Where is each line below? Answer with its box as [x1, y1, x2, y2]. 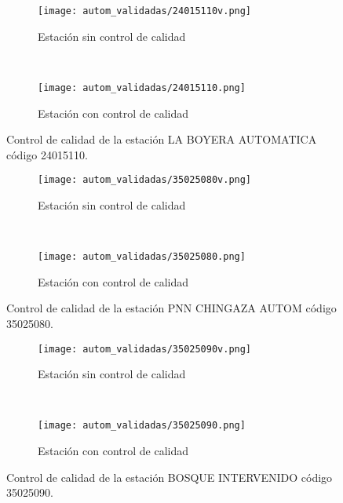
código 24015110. [6, 146, 88, 162]
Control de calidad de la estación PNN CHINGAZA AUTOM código [6, 300, 337, 316]
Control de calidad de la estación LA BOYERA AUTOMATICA [6, 131, 317, 148]
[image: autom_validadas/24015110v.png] [38, 5, 252, 16]
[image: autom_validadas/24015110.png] [38, 82, 246, 93]
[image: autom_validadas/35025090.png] [38, 420, 246, 432]
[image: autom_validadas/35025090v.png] [38, 343, 252, 355]
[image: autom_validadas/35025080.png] [38, 251, 246, 263]
